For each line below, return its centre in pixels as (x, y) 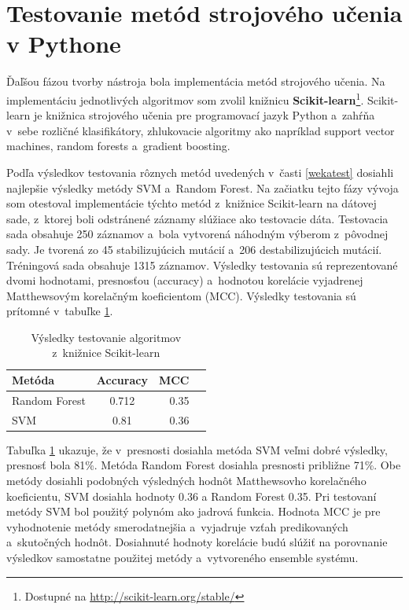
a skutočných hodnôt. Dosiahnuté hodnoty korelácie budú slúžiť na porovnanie (197, 542)
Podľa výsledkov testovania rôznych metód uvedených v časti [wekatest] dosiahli (200, 172)
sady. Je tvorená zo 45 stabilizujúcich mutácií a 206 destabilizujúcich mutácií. (194, 249)
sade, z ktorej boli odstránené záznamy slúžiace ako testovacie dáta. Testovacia (197, 218)
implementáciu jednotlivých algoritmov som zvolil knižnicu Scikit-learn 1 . (185, 98)
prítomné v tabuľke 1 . (60, 311)
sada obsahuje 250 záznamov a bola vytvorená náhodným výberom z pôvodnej (197, 234)
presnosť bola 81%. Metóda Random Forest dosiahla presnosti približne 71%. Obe (204, 465)
